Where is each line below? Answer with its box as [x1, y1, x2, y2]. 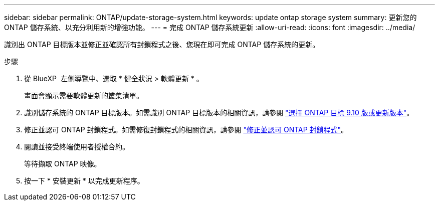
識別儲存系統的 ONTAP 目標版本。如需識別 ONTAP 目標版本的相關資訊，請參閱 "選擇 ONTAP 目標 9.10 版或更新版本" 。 [24, 108, 414, 117]
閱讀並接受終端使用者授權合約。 [24, 142, 129, 151]
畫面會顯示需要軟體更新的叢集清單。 [24, 91, 143, 100]
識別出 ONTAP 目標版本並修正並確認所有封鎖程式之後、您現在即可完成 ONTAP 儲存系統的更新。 [4, 40, 320, 49]
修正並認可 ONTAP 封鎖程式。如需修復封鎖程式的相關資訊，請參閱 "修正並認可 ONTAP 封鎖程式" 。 [24, 125, 348, 134]
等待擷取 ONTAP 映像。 [24, 159, 101, 168]
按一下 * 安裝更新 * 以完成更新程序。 [24, 176, 144, 185]
